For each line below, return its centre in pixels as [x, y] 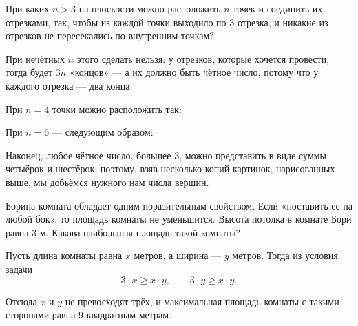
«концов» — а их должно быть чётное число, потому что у [194, 72]
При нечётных [35, 58]
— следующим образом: [103, 132]
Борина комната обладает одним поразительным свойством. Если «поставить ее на [179, 205]
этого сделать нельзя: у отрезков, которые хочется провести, [203, 58]
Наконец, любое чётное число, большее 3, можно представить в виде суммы [166, 155]
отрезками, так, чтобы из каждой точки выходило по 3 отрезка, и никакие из [167, 22]
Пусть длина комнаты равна [64, 255]
